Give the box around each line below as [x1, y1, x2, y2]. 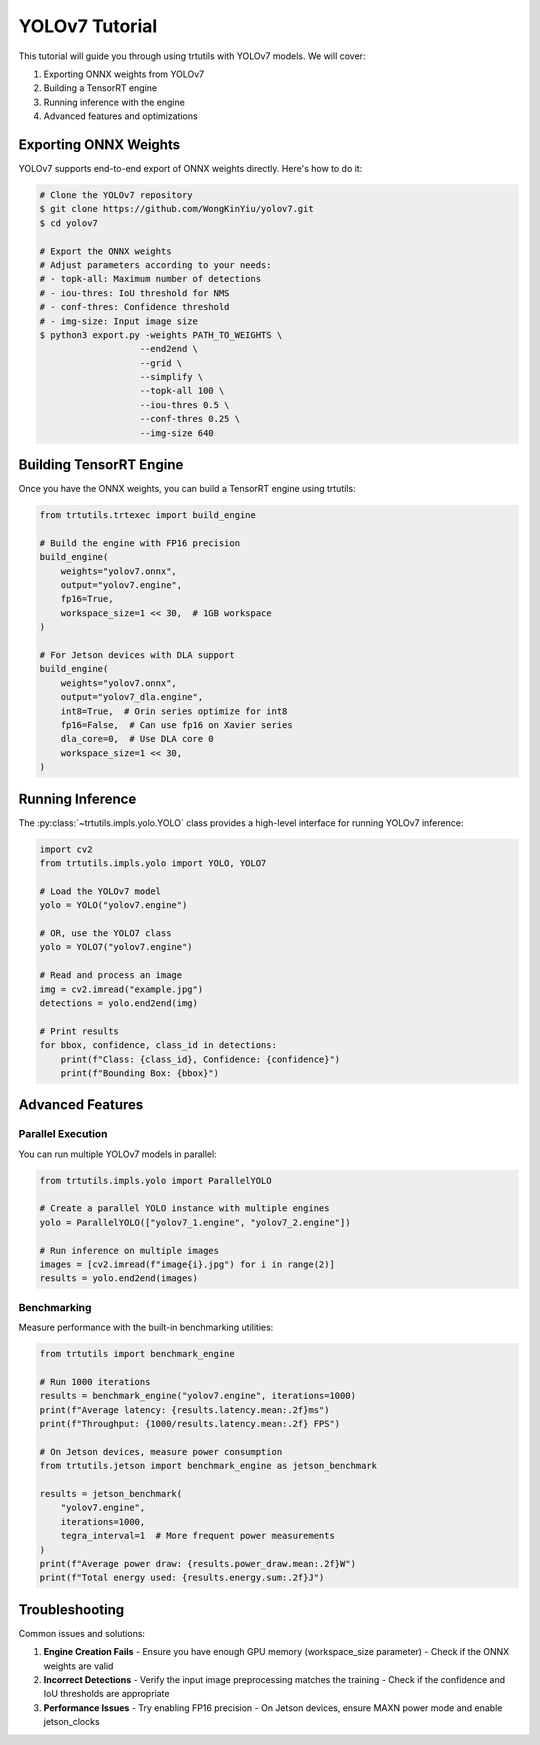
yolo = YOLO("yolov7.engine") [39, 900, 188, 911]
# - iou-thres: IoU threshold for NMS [39, 287, 230, 299]
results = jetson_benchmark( [39, 1488, 183, 1499]
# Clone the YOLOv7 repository [39, 190, 194, 200]
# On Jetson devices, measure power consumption [39, 1446, 283, 1457]
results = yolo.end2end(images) [39, 1273, 199, 1284]
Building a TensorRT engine [43, 82, 158, 94]
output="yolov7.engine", [60, 580, 183, 591]
